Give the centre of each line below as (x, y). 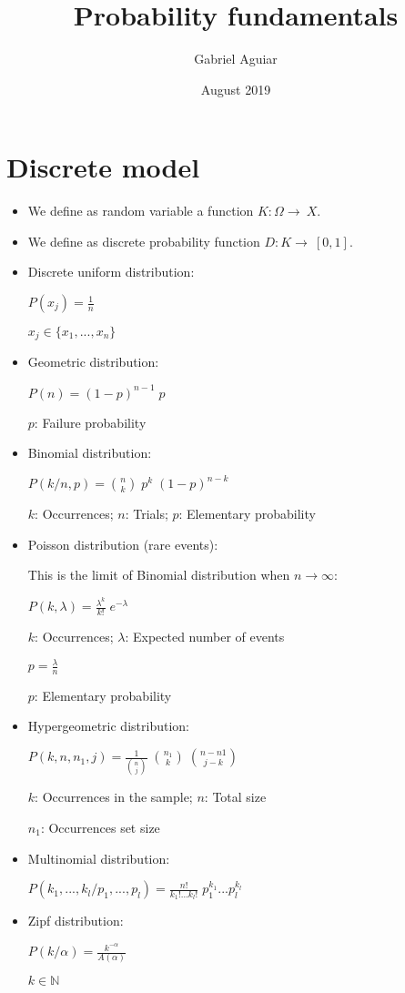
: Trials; (147, 514)
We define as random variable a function (141, 211)
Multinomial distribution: (99, 858)
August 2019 (236, 89)
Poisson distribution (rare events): (123, 544)
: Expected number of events (205, 636)
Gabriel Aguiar (236, 59)
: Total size (235, 797)
